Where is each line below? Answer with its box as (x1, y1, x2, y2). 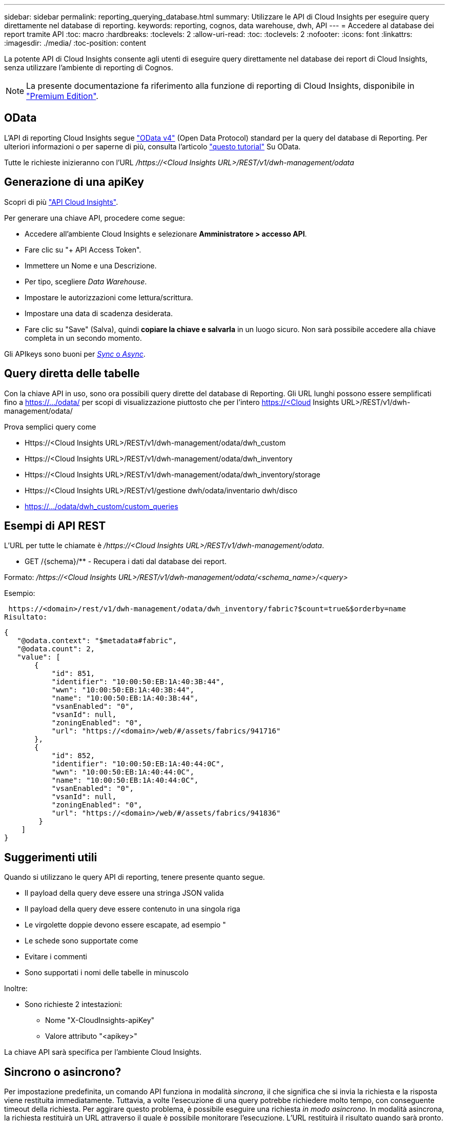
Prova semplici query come (4, 422, 96, 431)
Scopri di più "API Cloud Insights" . (4, 197, 118, 206)
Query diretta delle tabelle (4, 367, 140, 380)
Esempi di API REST (4, 519, 106, 532)
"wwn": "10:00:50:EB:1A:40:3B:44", (51, 686, 194, 694)
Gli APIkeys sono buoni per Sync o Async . (4, 349, 146, 358)
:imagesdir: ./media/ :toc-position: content (4, 38, 146, 47)
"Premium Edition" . (26, 91, 98, 101)
